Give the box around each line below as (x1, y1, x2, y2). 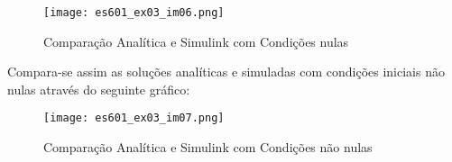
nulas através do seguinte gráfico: (7, 79, 190, 98)
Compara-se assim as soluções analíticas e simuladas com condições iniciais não (7, 62, 445, 81)
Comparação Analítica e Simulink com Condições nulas (43, 31, 349, 50)
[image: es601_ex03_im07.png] (43, 112, 225, 125)
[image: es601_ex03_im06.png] (43, 6, 225, 19)
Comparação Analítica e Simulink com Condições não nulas (43, 138, 373, 157)
